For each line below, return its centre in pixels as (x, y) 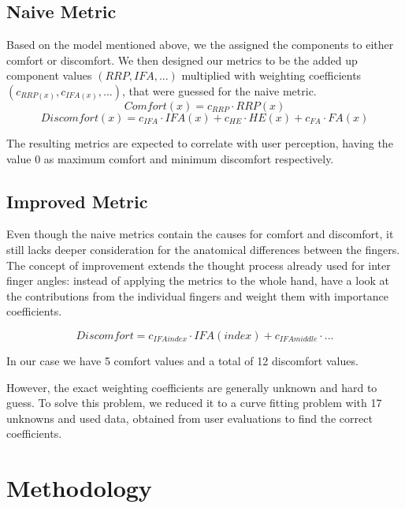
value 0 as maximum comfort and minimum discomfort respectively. (170, 158)
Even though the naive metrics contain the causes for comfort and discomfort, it (200, 234)
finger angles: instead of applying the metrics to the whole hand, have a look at (198, 280)
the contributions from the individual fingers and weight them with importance (197, 295)
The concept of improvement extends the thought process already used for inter (199, 265)
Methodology (79, 488)
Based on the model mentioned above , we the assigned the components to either (200, 45)
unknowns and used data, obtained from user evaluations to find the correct (189, 418)
